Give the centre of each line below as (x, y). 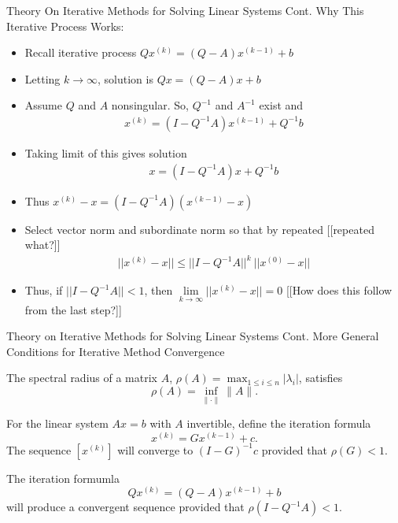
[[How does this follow (339, 290)
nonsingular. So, (150, 105)
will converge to (155, 449)
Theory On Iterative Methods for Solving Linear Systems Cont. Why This (185, 10)
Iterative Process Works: (65, 26)
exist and (281, 105)
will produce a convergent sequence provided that (125, 507)
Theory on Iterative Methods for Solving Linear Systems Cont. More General (193, 336)
